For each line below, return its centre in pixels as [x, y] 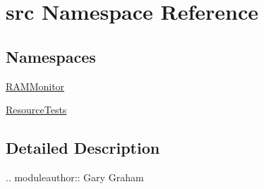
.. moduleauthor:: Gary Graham [75, 177]
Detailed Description [83, 148]
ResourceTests [36, 110]
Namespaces [51, 56]
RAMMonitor [35, 86]
